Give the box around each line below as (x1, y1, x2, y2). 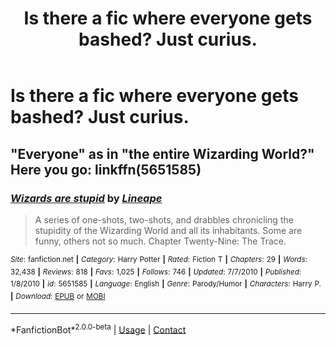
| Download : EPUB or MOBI (10, 291, 106, 301)
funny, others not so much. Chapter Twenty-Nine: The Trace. (34, 235, 287, 247)
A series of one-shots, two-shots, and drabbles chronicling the (34, 213, 294, 226)
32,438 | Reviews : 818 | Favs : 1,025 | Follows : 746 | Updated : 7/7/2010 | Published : (10, 267, 302, 277)
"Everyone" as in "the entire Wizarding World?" (10, 145, 315, 162)
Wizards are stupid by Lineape (10, 191, 163, 205)
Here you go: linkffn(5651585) (10, 161, 202, 178)
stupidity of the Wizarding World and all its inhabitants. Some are (34, 224, 303, 236)
